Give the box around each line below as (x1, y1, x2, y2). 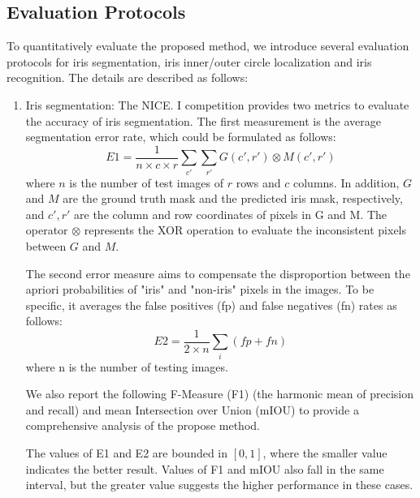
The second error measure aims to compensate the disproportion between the (25, 264, 410, 281)
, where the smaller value (262, 444, 388, 462)
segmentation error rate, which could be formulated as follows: (25, 128, 336, 145)
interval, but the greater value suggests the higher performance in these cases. (25, 476, 414, 493)
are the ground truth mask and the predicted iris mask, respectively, (63, 190, 403, 207)
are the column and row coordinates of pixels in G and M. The (74, 205, 388, 222)
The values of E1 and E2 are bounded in (25, 444, 228, 462)
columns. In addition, (292, 174, 400, 191)
